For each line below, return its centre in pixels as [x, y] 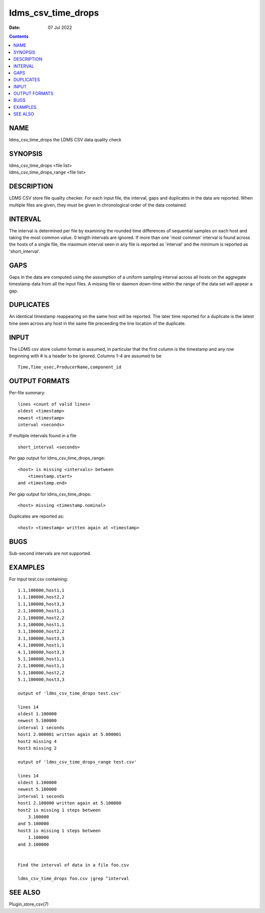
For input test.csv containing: [39, 579]
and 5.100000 [33, 824]
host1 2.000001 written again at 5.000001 [70, 734]
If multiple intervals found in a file [43, 436]
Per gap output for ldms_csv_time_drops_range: [57, 458]
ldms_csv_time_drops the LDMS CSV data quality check [65, 140]
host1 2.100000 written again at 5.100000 [70, 803]
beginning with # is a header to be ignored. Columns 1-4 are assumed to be [85, 356]
